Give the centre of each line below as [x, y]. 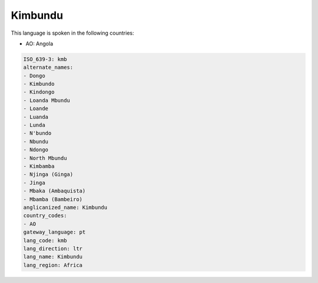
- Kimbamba [39, 166]
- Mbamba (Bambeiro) [53, 199]
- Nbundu [36, 141]
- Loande [36, 109]
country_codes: [45, 216]
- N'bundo [37, 133]
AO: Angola [39, 44]
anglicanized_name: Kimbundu [65, 207]
